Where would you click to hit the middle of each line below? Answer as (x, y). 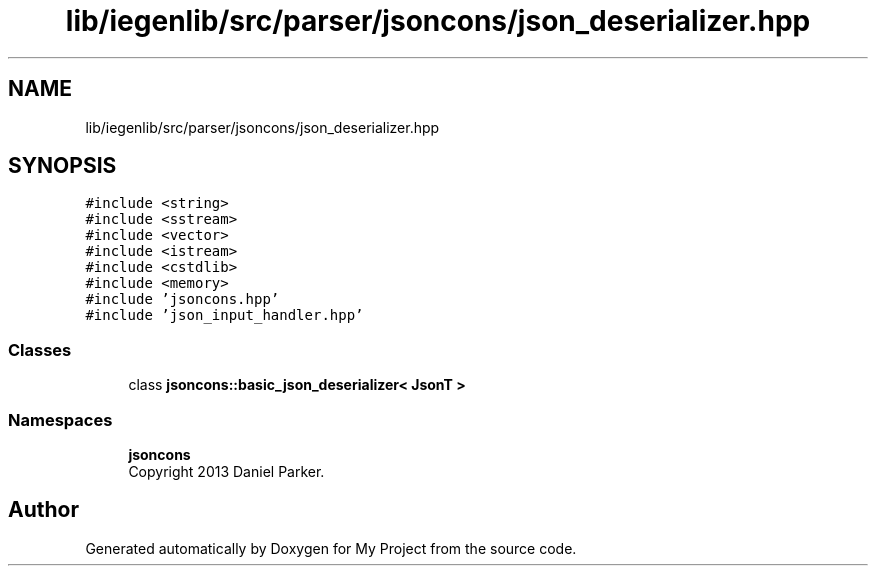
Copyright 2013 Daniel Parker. (226, 471)
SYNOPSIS (62, 166)
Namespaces (60, 419)
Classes (40, 349)
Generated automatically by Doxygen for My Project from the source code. (331, 548)
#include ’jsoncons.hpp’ (182, 299)
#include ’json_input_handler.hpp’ (224, 315)
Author (43, 510)
